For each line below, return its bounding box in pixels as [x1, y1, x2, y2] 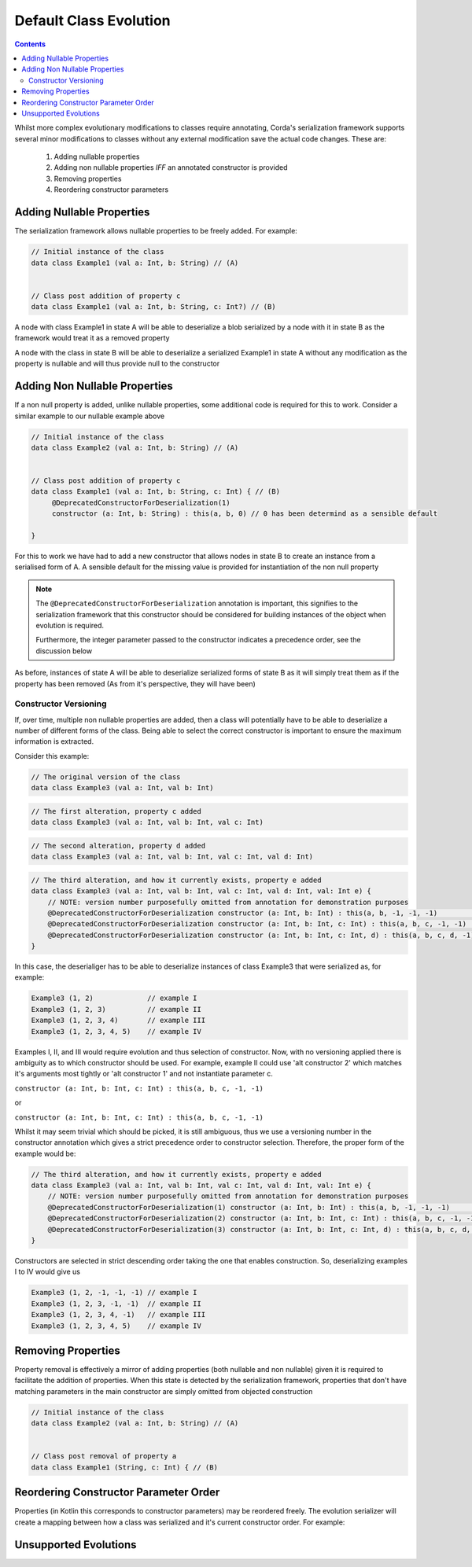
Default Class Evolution [14, 12, 171, 29]
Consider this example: [14, 751, 90, 760]
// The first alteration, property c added [31, 807, 202, 815]
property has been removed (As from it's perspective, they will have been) [14, 679, 256, 688]
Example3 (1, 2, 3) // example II [31, 1005, 202, 1013]
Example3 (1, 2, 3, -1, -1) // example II [31, 1299, 202, 1308]
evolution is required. [35, 620, 105, 630]
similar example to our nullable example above [14, 411, 165, 421]
